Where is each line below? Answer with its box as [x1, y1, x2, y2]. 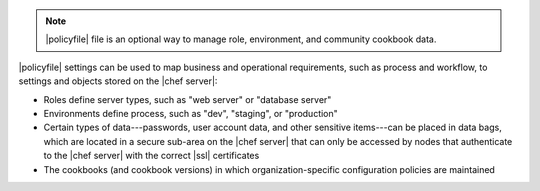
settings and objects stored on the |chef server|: [18, 75, 218, 87]
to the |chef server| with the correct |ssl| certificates [43, 150, 260, 162]
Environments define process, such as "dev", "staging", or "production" [43, 107, 339, 119]
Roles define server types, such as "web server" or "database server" [43, 93, 332, 105]
